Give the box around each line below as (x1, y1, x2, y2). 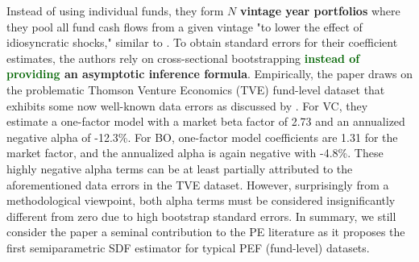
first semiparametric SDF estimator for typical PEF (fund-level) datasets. (6, 239, 370, 256)
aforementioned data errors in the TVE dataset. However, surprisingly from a (6, 176, 389, 193)
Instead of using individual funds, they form (6, 2, 224, 19)
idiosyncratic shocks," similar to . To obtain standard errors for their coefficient (6, 34, 398, 51)
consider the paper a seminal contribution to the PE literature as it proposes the (6, 223, 405, 240)
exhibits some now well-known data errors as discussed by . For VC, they (6, 97, 368, 114)
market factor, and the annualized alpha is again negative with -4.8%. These (6, 144, 384, 161)
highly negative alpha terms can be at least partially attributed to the (6, 160, 353, 177)
